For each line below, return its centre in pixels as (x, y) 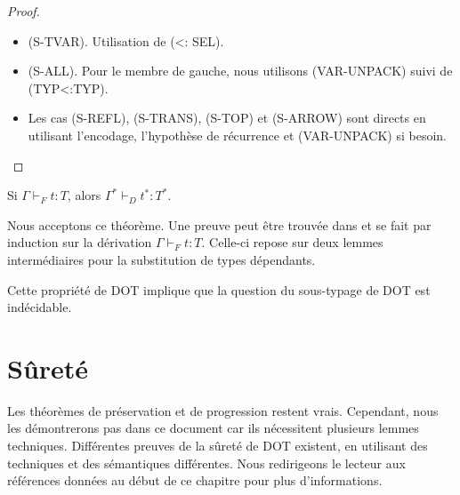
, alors (84, 195)
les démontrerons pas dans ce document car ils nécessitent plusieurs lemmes (213, 428)
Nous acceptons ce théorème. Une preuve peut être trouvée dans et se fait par (219, 224)
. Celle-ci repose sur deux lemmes (292, 242)
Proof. (24, 11)
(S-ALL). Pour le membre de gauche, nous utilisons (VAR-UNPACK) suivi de (240, 71)
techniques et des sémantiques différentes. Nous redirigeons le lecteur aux (206, 463)
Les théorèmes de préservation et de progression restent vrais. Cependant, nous (223, 410)
